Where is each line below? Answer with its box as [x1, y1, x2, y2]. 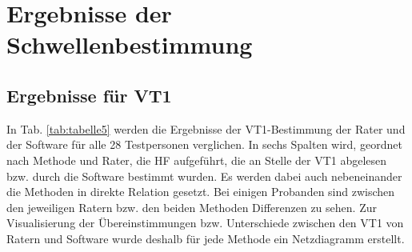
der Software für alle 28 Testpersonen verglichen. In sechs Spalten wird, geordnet [6, 136, 402, 153]
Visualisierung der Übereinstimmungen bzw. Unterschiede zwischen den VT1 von [6, 214, 404, 231]
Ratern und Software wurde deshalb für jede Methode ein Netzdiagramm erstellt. [6, 230, 405, 246]
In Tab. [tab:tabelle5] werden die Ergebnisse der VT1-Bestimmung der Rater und [6, 120, 406, 137]
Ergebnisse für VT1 [6, 82, 172, 107]
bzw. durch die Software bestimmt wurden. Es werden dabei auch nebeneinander [6, 167, 402, 184]
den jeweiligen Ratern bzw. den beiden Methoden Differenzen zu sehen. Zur [6, 198, 377, 215]
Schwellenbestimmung [6, 28, 253, 61]
